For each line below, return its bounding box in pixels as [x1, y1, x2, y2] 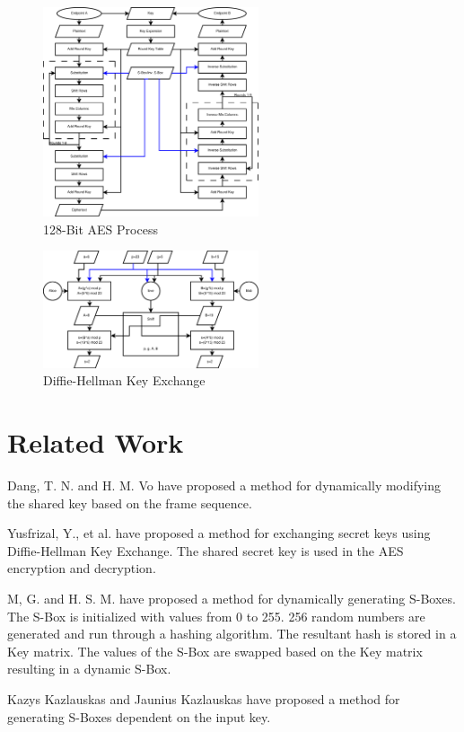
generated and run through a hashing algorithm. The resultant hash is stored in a [7, 624, 457, 643]
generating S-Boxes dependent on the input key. [7, 707, 271, 726]
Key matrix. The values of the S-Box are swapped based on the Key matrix [7, 641, 423, 660]
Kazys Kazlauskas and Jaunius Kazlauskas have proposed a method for [7, 689, 400, 708]
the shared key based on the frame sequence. [7, 493, 252, 512]
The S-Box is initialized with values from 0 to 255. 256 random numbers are [7, 606, 425, 625]
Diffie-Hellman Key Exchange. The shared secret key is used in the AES [7, 541, 404, 560]
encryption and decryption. [7, 559, 156, 578]
